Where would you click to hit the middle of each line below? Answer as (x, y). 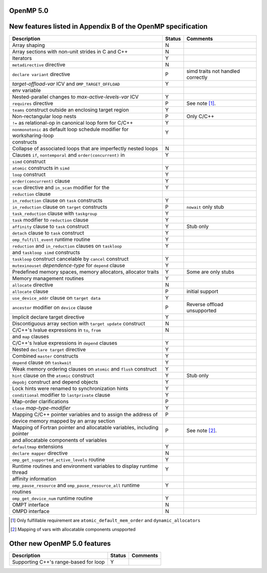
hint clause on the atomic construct (53, 375)
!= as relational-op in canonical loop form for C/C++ (73, 123)
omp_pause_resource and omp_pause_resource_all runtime (76, 485)
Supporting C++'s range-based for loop (58, 562)
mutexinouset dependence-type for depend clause (69, 265)
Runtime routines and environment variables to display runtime (85, 466)
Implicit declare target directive (48, 317)
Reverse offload (205, 304)
